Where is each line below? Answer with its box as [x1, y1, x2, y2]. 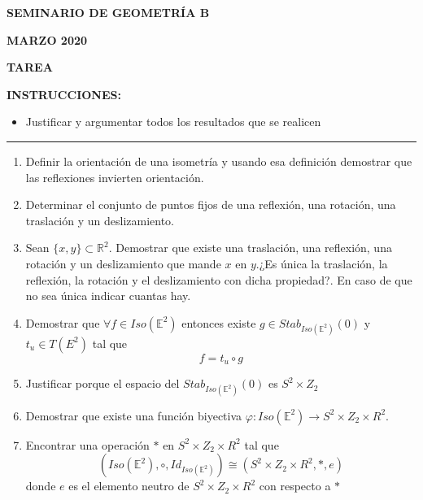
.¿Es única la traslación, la [255, 254, 388, 272]
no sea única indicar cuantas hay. [25, 287, 191, 304]
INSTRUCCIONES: [7, 85, 121, 102]
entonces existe [181, 314, 256, 331]
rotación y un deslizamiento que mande [25, 254, 221, 272]
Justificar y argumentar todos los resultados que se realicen [25, 113, 321, 130]
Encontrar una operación [25, 436, 150, 453]
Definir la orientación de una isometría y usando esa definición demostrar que [25, 152, 412, 169]
